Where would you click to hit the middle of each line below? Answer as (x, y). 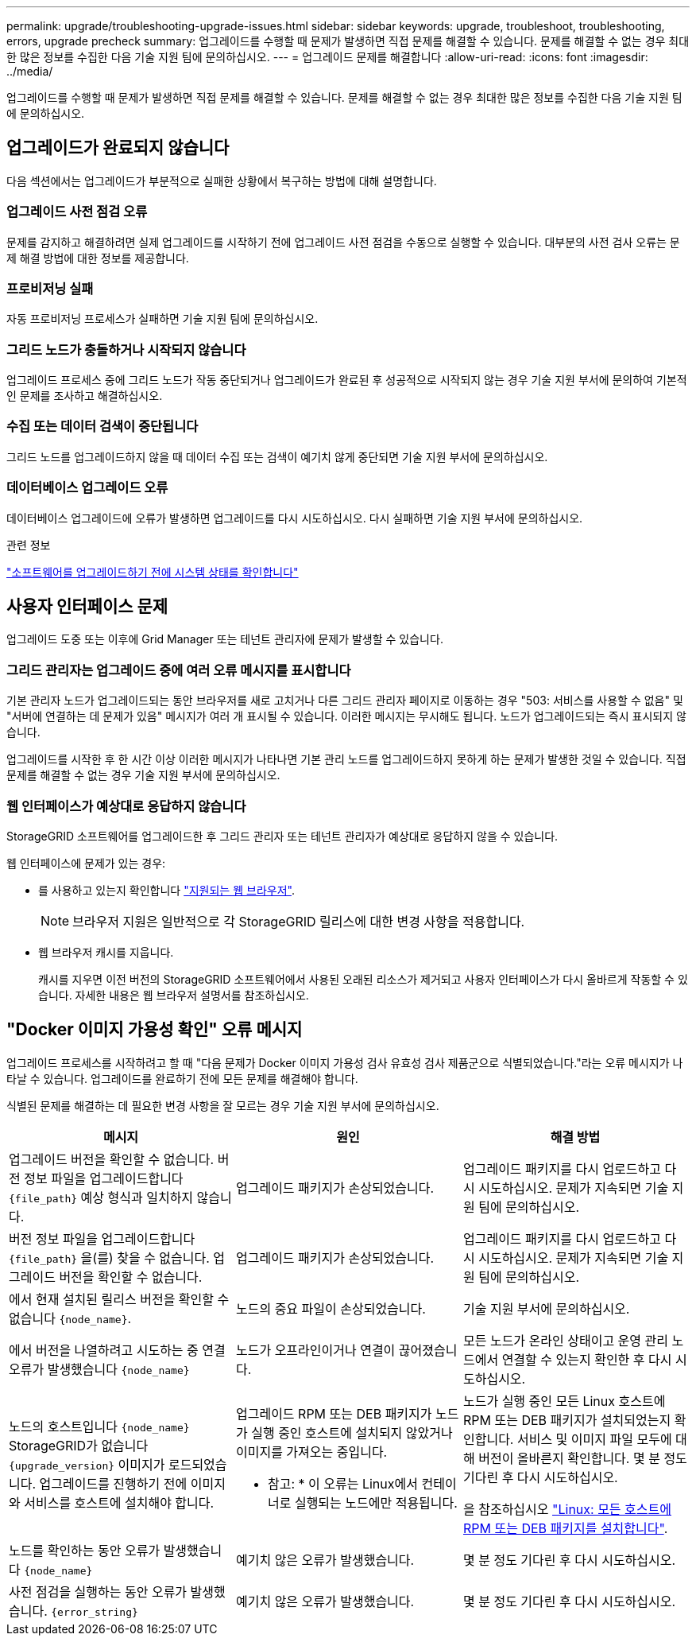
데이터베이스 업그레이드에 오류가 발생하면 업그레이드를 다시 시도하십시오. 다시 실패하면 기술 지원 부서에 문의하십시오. (295, 518)
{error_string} (95, 1612)
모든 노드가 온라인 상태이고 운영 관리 (565, 1340)
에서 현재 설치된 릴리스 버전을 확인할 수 (119, 1299)
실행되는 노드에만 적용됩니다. (376, 1502)
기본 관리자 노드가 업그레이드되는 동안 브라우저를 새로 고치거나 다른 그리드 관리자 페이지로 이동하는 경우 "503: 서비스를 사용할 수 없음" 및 (345, 701)
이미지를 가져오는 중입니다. (311, 1452)
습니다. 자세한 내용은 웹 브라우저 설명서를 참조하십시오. (174, 995)
